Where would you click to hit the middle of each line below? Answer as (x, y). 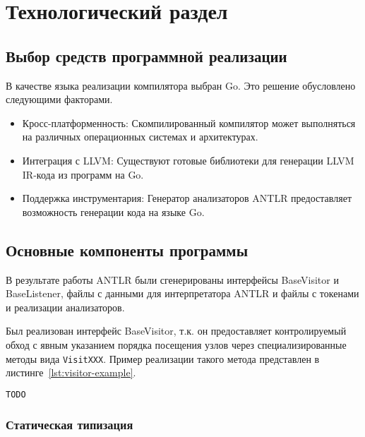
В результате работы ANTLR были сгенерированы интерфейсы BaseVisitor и (172, 279)
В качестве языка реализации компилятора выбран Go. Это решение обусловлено (181, 85)
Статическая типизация (70, 424)
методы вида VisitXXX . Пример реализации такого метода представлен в (163, 358)
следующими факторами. (59, 99)
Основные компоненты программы (127, 250)
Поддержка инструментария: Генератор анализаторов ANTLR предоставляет (187, 198)
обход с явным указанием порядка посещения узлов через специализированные (176, 344)
